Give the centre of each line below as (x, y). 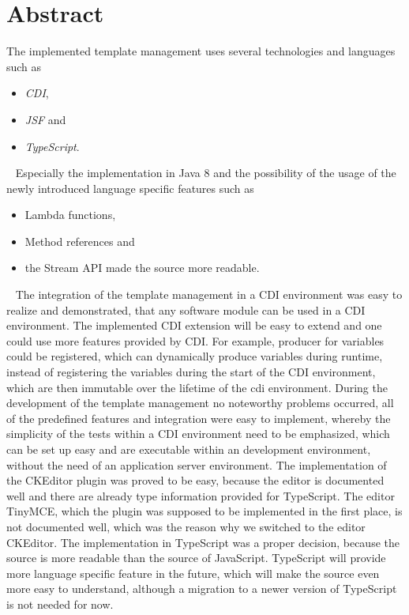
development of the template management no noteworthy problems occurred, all (200, 403)
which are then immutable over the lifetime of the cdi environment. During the (197, 387)
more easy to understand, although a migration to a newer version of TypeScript (202, 589)
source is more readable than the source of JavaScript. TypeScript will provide (196, 558)
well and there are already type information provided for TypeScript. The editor (201, 495)
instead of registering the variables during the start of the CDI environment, (191, 372)
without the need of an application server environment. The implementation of (197, 464)
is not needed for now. (60, 604)
